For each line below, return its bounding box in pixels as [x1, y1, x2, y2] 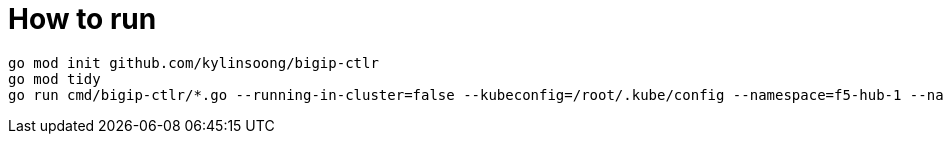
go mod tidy [8, 70, 101, 87]
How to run [8, 2, 157, 36]
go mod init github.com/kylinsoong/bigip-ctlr [8, 54, 379, 71]
